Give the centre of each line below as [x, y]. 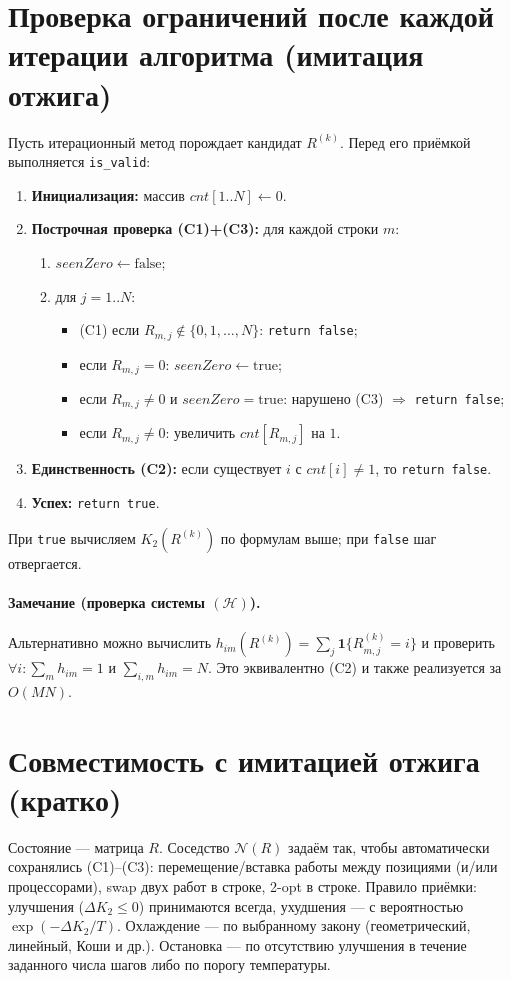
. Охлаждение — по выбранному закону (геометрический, [293, 925]
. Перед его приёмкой [405, 141]
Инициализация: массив [108, 194]
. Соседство [194, 846]
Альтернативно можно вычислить [110, 642]
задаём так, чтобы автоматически [389, 846]
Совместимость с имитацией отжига [244, 759]
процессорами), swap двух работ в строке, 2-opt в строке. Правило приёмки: [242, 886]
